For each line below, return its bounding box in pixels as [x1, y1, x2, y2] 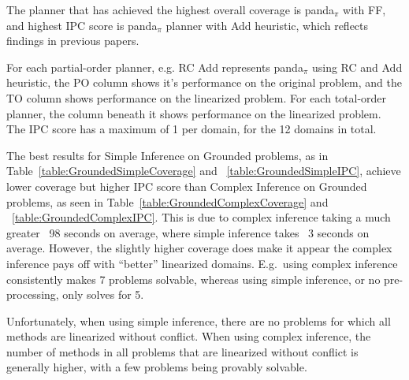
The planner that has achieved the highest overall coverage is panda [6, 2, 335, 17]
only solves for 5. [62, 286, 144, 303]
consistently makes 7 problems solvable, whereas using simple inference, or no [6, 270, 381, 287]
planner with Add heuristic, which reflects [165, 17, 369, 33]
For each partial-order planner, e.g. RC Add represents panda [6, 58, 303, 75]
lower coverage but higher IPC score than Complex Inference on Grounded [6, 177, 367, 194]
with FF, [343, 2, 386, 17]
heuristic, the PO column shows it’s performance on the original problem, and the [6, 74, 402, 91]
